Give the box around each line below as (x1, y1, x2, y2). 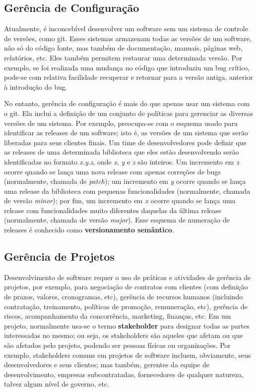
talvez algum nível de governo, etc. (4, 379, 109, 389)
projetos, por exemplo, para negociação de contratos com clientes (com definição (4, 281, 248, 292)
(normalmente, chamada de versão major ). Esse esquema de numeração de (4, 215, 230, 225)
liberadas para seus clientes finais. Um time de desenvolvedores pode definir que (4, 137, 247, 147)
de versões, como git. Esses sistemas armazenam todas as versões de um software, (4, 33, 252, 43)
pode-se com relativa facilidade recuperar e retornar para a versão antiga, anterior (4, 72, 253, 82)
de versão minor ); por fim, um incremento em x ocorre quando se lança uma (4, 195, 236, 206)
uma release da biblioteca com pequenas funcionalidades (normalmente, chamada (4, 185, 251, 196)
